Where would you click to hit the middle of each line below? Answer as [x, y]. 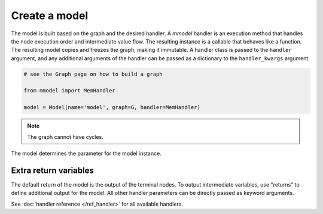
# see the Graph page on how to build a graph [93, 74]
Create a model [50, 15]
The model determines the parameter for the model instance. [86, 153]
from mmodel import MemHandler [70, 91]
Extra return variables [52, 170]
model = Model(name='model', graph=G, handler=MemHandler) [112, 108]
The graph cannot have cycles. [65, 137]
